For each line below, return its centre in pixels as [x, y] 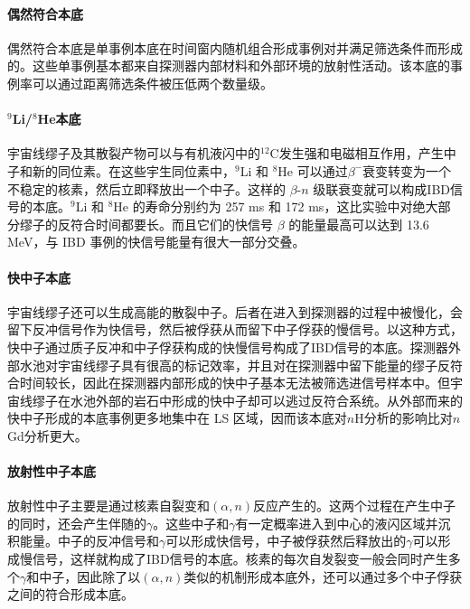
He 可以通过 [313, 170]
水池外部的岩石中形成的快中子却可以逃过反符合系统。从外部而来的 [266, 400]
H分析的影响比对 [404, 418]
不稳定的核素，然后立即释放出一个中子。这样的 [146, 188]
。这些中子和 [191, 523]
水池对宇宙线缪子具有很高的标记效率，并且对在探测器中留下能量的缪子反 [235, 365]
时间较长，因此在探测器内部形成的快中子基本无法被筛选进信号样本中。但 [235, 383]
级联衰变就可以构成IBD [382, 188]
